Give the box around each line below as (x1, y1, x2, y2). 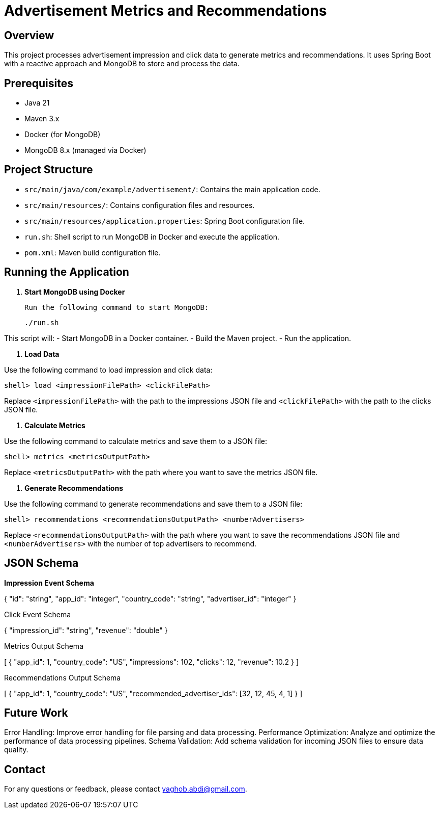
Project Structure (4, 163, 93, 176)
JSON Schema (4, 557, 79, 570)
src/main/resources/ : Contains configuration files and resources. (24, 200, 255, 209)
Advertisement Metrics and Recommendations (4, 2, 327, 19)
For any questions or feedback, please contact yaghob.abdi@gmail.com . (4, 784, 247, 794)
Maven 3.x (24, 114, 60, 123)
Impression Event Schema (4, 578, 94, 587)
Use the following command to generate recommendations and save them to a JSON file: (4, 499, 303, 508)
